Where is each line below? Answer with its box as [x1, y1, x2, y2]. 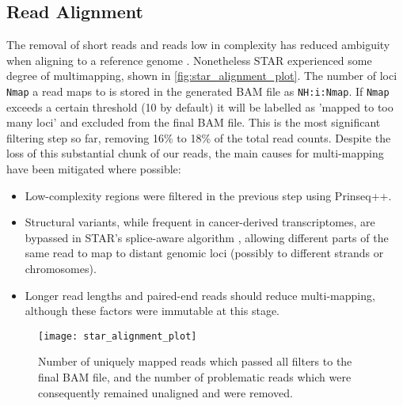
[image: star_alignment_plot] [38, 330, 197, 342]
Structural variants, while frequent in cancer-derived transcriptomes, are [25, 214, 375, 230]
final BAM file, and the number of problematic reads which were [38, 369, 352, 385]
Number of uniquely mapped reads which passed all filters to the [38, 353, 352, 370]
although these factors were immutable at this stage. [25, 302, 279, 319]
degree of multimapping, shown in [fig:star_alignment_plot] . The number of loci [6, 67, 397, 84]
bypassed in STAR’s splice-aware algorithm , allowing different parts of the [25, 229, 389, 245]
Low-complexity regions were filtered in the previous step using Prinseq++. [25, 187, 392, 203]
